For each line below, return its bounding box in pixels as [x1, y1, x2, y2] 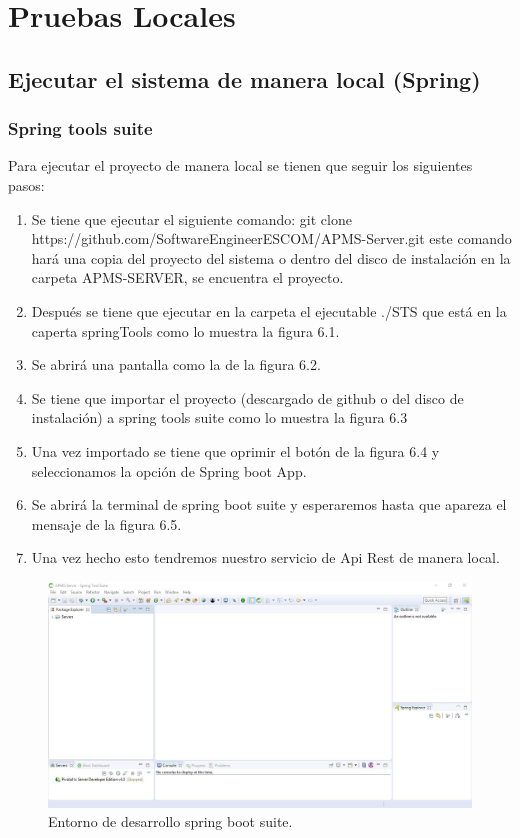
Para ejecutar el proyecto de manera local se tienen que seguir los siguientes [8, 155, 473, 176]
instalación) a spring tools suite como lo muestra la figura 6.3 [31, 407, 408, 428]
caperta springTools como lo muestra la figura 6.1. [31, 320, 340, 341]
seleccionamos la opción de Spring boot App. [31, 460, 307, 481]
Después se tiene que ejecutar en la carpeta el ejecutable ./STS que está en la [31, 300, 507, 321]
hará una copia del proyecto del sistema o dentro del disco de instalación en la [31, 247, 511, 268]
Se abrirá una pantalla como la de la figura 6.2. [31, 354, 321, 375]
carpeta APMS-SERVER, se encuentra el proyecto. [31, 267, 344, 288]
